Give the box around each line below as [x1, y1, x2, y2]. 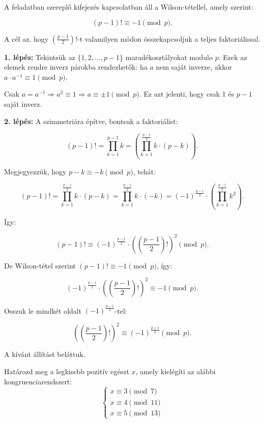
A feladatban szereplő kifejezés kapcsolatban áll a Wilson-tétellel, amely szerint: [4, 2, 253, 12]
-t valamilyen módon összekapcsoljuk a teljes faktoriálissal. [77, 33, 260, 44]
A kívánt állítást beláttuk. [4, 349, 85, 359]
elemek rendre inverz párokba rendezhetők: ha [4, 62, 148, 72]
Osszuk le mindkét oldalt [4, 305, 82, 316]
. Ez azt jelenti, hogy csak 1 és [139, 88, 234, 99]
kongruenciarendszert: [4, 376, 72, 386]
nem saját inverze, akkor [156, 62, 232, 72]
